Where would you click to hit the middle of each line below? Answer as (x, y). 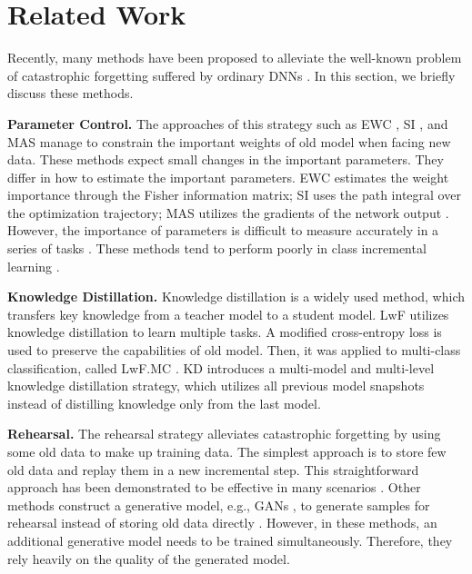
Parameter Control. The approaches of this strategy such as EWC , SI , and (228, 123)
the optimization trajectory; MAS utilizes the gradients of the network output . (228, 212)
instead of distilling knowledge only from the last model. (164, 403)
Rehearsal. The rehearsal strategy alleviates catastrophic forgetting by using (224, 434)
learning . (34, 266)
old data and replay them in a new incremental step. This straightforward (213, 469)
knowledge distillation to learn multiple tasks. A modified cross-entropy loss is (225, 332)
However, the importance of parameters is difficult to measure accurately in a (223, 230)
